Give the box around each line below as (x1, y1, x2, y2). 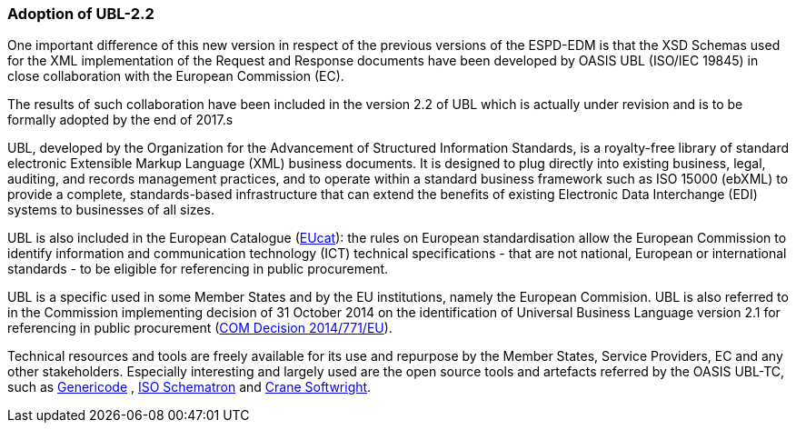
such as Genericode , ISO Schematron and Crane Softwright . (7, 379, 372, 395)
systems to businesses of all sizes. (7, 202, 214, 218)
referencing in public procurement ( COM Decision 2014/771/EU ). (7, 320, 393, 336)
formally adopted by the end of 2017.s (7, 112, 234, 128)
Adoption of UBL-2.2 (7, 5, 154, 23)
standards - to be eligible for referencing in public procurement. (7, 261, 389, 277)
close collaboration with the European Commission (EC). (7, 68, 344, 85)
